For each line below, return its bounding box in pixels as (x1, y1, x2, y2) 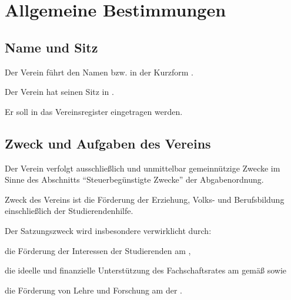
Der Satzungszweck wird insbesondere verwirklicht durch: (5, 224, 212, 236)
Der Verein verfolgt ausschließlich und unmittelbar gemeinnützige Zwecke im (5, 161, 280, 174)
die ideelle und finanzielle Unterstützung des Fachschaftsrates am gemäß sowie (5, 264, 287, 276)
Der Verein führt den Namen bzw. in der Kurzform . (5, 65, 193, 78)
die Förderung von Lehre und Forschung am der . (5, 283, 182, 296)
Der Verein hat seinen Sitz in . (5, 85, 114, 98)
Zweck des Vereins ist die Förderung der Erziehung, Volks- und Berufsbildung (5, 193, 285, 205)
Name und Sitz (5, 38, 98, 56)
